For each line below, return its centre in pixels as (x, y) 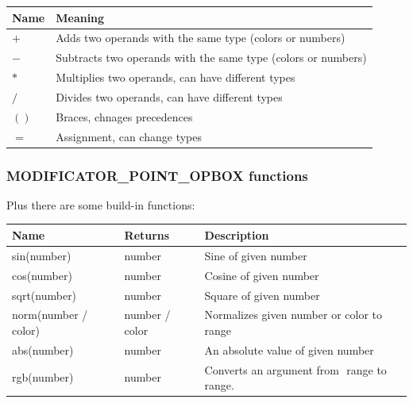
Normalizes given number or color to (293, 315)
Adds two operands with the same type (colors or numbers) (201, 38)
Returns (147, 234)
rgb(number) (43, 377)
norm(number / (50, 315)
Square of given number (262, 295)
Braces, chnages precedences (124, 116)
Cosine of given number (262, 275)
